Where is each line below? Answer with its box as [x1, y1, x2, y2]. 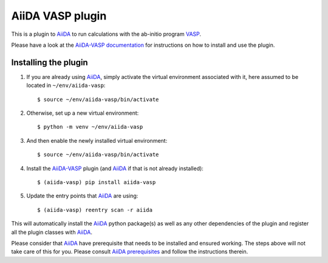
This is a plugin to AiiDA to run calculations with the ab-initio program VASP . [11, 30, 202, 38]
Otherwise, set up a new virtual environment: [26, 109, 139, 117]
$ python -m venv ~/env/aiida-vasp [37, 123, 143, 131]
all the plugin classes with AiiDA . [11, 228, 92, 236]
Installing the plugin [11, 57, 88, 67]
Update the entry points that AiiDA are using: [26, 192, 138, 200]
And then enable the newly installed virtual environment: [26, 137, 168, 144]
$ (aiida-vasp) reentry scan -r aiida [37, 207, 153, 213]
